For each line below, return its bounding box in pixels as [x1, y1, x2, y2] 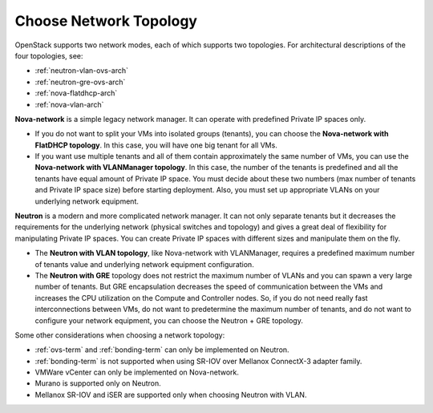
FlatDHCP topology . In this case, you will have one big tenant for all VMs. [34, 140, 278, 150]
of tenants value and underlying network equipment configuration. [34, 259, 254, 269]
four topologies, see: [14, 51, 83, 60]
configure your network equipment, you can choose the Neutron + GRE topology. [34, 315, 304, 325]
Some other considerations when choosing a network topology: [14, 330, 225, 340]
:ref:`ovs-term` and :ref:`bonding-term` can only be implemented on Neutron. [34, 345, 289, 354]
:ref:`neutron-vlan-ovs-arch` [34, 66, 128, 75]
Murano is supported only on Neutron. [34, 379, 162, 388]
